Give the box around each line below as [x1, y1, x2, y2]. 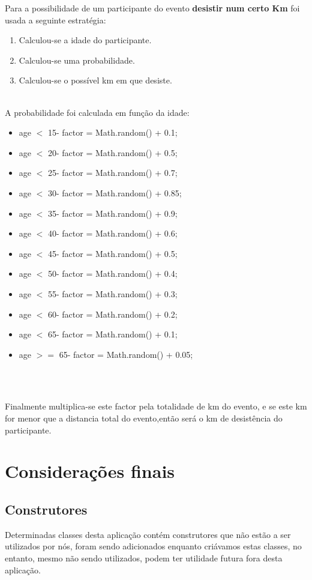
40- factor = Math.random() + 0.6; [48, 227, 178, 240]
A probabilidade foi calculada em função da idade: [5, 106, 190, 118]
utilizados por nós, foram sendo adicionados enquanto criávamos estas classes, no [5, 540, 302, 552]
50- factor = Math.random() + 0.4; [48, 267, 178, 280]
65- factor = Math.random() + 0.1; [48, 328, 178, 340]
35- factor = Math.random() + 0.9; [48, 207, 178, 219]
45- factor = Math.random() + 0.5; [48, 247, 178, 259]
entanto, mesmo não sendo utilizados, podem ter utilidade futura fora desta [5, 552, 283, 564]
